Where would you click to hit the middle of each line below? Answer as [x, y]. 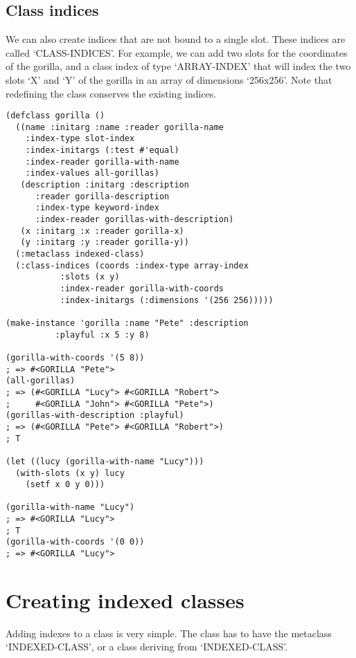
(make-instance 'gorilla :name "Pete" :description [127, 323]
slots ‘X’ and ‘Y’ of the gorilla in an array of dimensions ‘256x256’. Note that [169, 79]
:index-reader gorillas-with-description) [134, 220]
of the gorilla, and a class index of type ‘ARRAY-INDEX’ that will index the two [178, 66]
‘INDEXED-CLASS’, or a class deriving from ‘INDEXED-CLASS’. [147, 647]
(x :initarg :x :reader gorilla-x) [102, 231]
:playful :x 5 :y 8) [102, 335]
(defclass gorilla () [55, 116]
